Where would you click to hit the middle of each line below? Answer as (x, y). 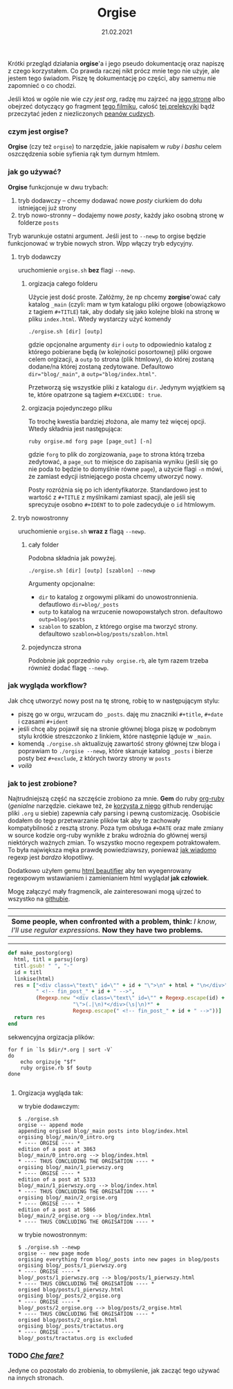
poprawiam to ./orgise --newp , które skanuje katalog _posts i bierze (115, 751)
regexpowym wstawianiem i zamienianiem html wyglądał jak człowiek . (109, 878)
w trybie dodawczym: (49, 1106)
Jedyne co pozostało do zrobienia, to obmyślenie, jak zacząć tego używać (114, 1370)
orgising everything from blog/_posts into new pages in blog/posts (119, 1259)
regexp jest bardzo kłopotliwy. (51, 857)
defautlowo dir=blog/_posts (79, 604)
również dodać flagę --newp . (68, 668)
